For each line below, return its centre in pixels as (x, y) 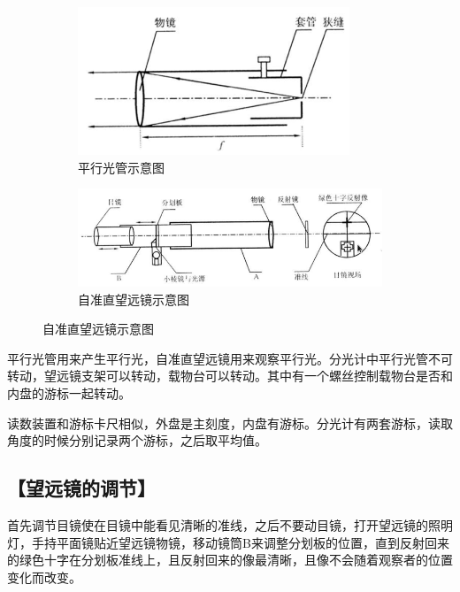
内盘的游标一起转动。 (69, 393)
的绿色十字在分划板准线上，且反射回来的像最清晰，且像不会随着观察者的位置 (230, 560)
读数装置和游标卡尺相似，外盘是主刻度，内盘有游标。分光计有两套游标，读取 (230, 423)
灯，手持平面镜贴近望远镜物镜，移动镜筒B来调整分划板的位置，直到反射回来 (228, 542)
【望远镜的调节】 (81, 488)
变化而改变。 (44, 577)
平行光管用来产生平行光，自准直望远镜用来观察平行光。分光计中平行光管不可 (230, 358)
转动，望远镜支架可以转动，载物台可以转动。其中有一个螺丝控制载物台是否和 (230, 376)
